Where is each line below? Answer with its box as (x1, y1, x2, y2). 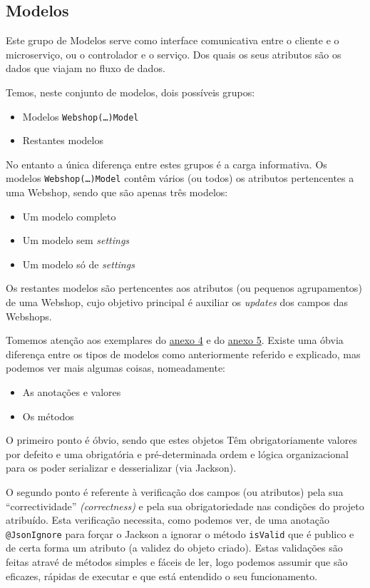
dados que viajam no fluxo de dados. (6, 61, 165, 76)
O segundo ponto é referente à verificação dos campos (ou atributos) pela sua (6, 484, 344, 499)
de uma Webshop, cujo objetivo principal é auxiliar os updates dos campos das (6, 295, 348, 310)
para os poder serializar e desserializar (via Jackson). (6, 460, 237, 475)
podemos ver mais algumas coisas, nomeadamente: (6, 360, 225, 375)
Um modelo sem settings (22, 233, 130, 248)
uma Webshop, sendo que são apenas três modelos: (6, 185, 228, 200)
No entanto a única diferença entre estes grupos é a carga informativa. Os (6, 156, 327, 171)
